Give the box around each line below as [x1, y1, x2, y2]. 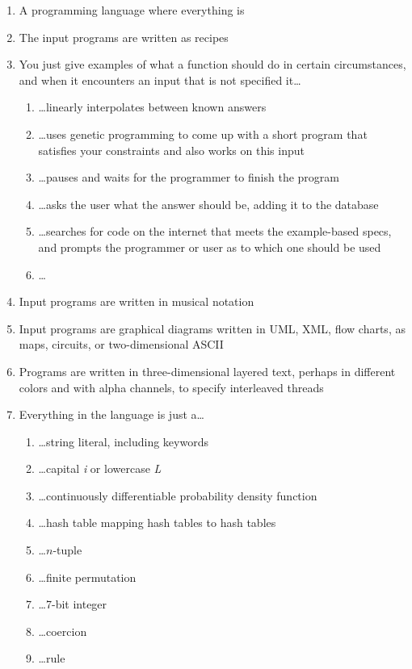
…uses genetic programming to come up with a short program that [38, 125, 368, 142]
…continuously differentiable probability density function [38, 487, 317, 504]
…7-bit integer [38, 596, 107, 613]
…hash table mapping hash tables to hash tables [38, 514, 276, 531]
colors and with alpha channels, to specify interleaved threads [19, 378, 324, 395]
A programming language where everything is [19, 2, 245, 18]
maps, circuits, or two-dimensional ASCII [19, 336, 224, 353]
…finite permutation [38, 568, 137, 585]
